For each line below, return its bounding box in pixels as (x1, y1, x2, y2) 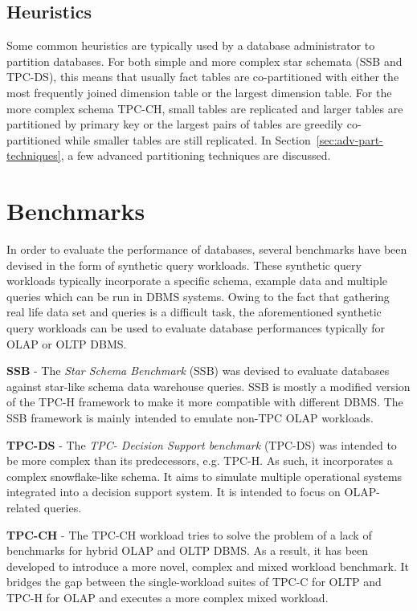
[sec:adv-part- (316, 131, 383, 148)
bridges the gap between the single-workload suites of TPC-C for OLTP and (6, 573, 382, 590)
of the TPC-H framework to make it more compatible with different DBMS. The (6, 393, 403, 410)
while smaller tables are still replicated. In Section (64, 131, 311, 148)
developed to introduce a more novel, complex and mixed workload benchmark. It (6, 557, 410, 574)
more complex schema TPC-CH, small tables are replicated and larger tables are (6, 100, 403, 116)
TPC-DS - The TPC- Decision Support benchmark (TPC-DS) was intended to (6, 436, 397, 453)
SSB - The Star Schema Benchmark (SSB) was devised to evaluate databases (6, 362, 390, 379)
